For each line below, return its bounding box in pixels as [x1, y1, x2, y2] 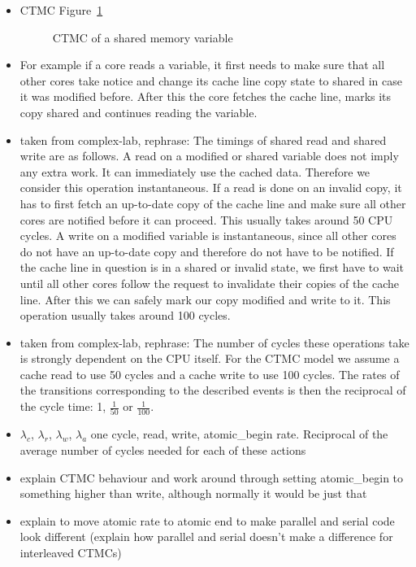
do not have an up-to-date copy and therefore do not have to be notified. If [19, 242, 394, 260]
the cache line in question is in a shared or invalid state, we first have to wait [19, 259, 404, 276]
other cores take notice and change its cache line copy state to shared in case [19, 72, 402, 89]
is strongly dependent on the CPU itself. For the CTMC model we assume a [19, 350, 400, 367]
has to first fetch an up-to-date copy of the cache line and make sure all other [19, 194, 406, 212]
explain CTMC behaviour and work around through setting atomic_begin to [19, 469, 404, 486]
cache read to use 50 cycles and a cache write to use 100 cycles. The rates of [19, 365, 400, 382]
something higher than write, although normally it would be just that [19, 485, 367, 502]
